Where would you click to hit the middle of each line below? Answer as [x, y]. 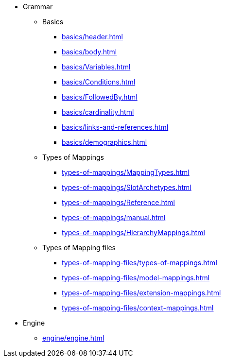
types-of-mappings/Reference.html [118, 202]
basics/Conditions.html [99, 82]
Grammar [38, 7]
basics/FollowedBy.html [100, 97]
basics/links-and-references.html [115, 127]
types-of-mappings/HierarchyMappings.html [133, 232]
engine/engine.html [73, 338]
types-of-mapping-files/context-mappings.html [138, 308]
